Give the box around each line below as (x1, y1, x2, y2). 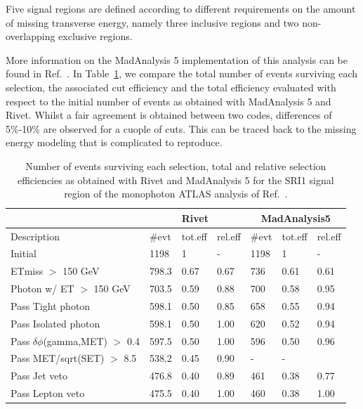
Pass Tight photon (11, 298, 91, 313)
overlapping (6, 29, 55, 44)
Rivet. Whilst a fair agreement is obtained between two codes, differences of (6, 108, 332, 122)
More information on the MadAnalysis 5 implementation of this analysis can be (6, 52, 348, 67)
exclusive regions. (58, 29, 133, 44)
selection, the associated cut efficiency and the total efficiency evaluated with (6, 79, 336, 94)
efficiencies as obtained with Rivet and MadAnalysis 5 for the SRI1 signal (17, 172, 334, 187)
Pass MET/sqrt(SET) (11, 351, 105, 365)
